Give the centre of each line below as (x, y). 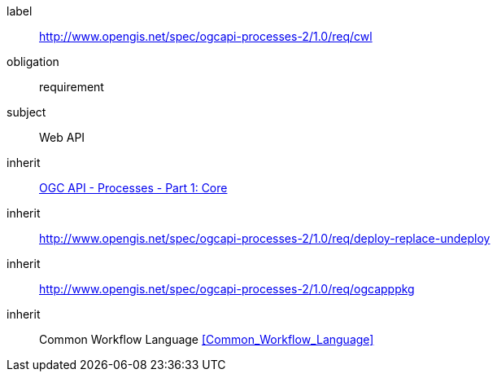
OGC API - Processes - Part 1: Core (133, 188)
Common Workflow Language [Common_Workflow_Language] (207, 339)
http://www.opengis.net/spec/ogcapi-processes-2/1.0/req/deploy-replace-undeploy (265, 238)
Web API (62, 137)
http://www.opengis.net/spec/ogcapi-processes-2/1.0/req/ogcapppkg (227, 289)
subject (26, 112)
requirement (72, 87)
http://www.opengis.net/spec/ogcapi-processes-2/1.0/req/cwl (206, 36)
